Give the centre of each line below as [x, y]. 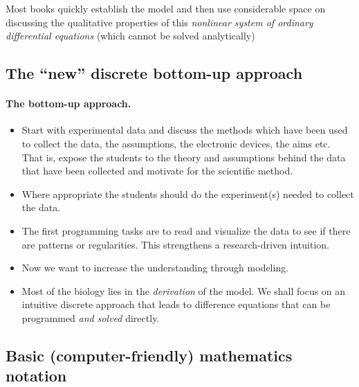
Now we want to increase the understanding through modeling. [155, 268]
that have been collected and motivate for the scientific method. [157, 171]
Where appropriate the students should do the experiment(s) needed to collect [188, 193]
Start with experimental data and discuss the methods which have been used [185, 130]
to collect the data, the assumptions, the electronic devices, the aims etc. [176, 143]
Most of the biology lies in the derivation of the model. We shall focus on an [184, 290]
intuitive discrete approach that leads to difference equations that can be [176, 304]
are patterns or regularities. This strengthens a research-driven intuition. [175, 244]
